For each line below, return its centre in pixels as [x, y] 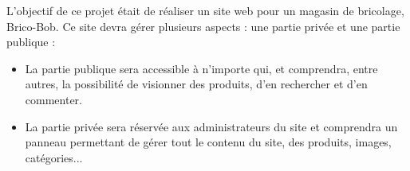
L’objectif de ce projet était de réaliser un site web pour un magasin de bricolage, [205, 10]
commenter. [53, 99]
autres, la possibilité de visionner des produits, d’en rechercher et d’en [196, 84]
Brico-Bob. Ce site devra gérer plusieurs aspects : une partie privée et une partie [203, 26]
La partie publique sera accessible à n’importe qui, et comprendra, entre [201, 68]
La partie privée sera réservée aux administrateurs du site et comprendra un [211, 126]
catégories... [54, 157]
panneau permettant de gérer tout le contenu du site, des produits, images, [208, 142]
